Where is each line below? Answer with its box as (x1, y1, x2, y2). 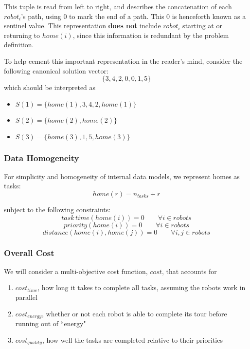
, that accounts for (161, 266, 217, 276)
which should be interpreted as (4, 82, 96, 92)
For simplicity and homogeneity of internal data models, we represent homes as (4, 171, 240, 181)
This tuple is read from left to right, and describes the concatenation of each (4, 1, 232, 11)
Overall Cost (4, 247, 54, 259)
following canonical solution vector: (4, 65, 108, 75)
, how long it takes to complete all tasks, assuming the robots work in (37, 282, 246, 293)
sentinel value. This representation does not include (4, 20, 161, 31)
